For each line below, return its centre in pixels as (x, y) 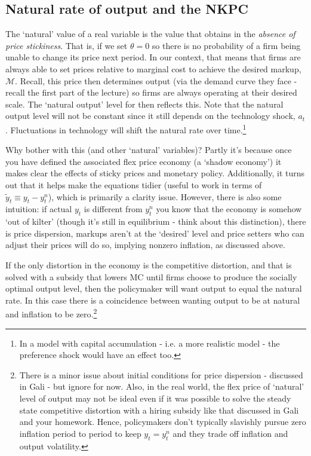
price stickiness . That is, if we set (67, 45)
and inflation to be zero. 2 (51, 313)
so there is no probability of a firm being (226, 45)
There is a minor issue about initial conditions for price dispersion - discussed (161, 374)
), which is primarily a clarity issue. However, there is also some (165, 196)
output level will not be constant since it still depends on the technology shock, (150, 116)
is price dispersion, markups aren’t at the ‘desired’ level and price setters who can (155, 233)
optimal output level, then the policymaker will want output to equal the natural (154, 288)
